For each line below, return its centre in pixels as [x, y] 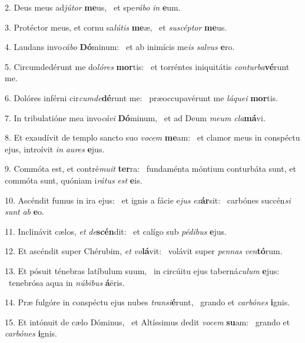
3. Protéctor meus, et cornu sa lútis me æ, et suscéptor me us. [116, 27]
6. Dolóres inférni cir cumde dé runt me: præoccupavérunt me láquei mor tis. [142, 97]
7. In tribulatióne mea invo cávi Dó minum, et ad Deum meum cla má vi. [135, 117]
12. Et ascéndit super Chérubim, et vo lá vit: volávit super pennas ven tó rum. [144, 251]
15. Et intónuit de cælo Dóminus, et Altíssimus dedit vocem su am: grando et [147, 322]
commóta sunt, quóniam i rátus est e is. [74, 180]
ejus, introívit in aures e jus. [55, 149]
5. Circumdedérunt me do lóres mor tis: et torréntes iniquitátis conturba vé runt [147, 66]
